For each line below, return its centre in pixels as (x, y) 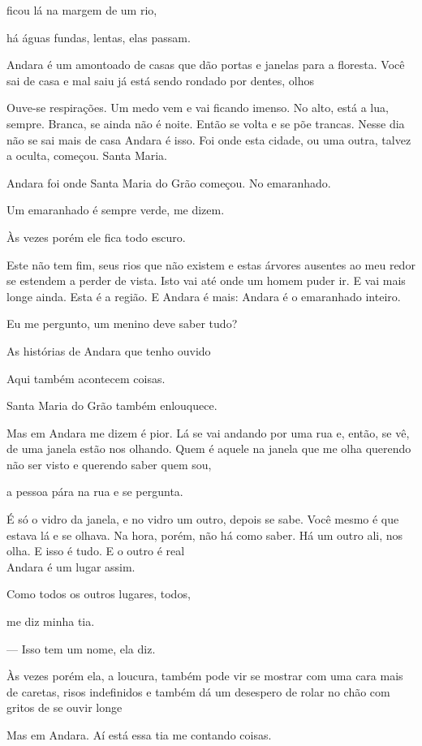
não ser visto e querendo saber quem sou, (109, 464)
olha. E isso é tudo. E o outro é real (96, 551)
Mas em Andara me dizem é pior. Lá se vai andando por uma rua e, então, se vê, (208, 432)
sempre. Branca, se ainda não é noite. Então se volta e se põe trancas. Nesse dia (206, 123)
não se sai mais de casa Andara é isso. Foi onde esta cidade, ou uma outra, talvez (209, 139)
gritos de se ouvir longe (65, 707)
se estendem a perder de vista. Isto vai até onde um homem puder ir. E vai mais (206, 280)
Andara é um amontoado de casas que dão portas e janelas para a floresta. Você (206, 65)
